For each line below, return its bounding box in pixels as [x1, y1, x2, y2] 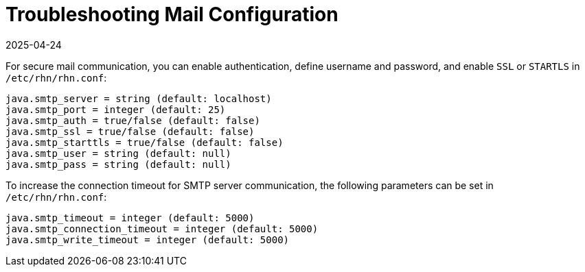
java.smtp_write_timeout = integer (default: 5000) [5, 234, 290, 245]
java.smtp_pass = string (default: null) [5, 158, 231, 170]
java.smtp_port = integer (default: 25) [5, 103, 226, 115]
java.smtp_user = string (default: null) [5, 147, 231, 159]
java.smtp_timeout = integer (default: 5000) [5, 212, 255, 223]
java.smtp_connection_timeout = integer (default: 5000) [5, 223, 319, 234]
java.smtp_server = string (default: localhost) [5, 92, 272, 104]
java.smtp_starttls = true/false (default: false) [5, 136, 284, 148]
